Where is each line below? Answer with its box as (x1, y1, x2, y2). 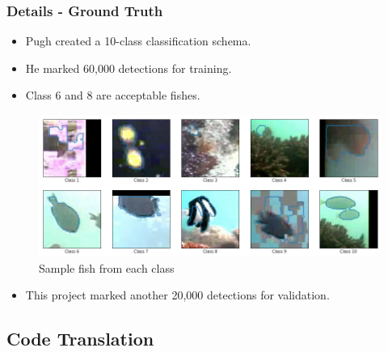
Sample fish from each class (39, 259, 175, 276)
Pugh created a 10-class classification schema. (25, 32, 251, 49)
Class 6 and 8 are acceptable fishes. (25, 87, 200, 104)
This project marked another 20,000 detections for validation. (25, 286, 330, 303)
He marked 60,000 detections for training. (25, 59, 232, 76)
